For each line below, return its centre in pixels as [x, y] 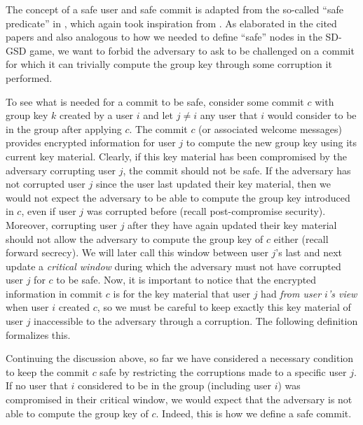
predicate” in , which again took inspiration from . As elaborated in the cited [171, 23]
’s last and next [309, 252]
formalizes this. [38, 334]
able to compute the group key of [77, 413]
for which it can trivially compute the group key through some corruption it [169, 64]
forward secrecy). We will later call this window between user [137, 252]
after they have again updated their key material [232, 224]
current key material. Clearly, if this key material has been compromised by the [176, 156]
